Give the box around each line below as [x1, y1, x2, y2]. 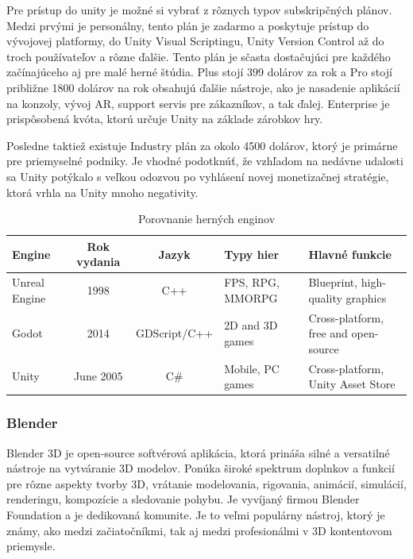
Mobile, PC [224, 360, 280, 376]
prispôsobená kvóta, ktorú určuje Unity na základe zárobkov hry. [6, 110, 323, 127]
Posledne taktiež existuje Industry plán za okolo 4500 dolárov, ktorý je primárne [6, 137, 398, 153]
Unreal [12, 274, 44, 291]
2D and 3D [224, 317, 278, 333]
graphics [345, 289, 387, 306]
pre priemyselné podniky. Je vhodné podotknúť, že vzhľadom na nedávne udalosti [6, 152, 403, 169]
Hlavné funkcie [308, 245, 392, 262]
